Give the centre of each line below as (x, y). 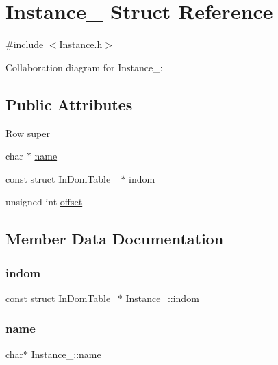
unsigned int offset (44, 202)
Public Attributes (69, 104)
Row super (28, 133)
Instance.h (81, 44)
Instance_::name (66, 354)
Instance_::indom (162, 298)
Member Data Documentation (115, 239)
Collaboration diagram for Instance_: (84, 67)
